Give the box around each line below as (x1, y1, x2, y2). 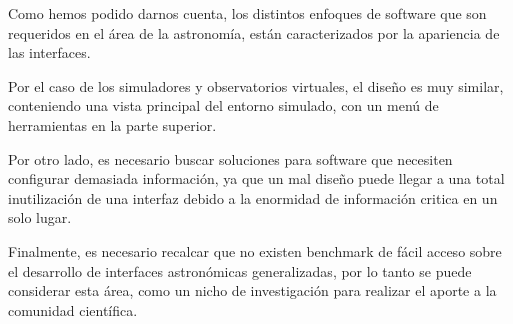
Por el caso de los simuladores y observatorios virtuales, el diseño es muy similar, (8, 75, 504, 96)
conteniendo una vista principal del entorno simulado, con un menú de (8, 95, 439, 116)
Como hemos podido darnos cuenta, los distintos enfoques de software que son (8, 3, 487, 23)
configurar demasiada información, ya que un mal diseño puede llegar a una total (8, 168, 505, 189)
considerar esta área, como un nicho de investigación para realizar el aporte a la (8, 280, 497, 301)
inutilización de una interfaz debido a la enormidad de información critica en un (8, 187, 498, 208)
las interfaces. (8, 42, 91, 63)
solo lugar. (8, 207, 72, 228)
